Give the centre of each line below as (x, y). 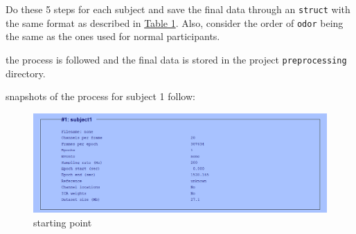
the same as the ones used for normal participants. (113, 36)
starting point (63, 222)
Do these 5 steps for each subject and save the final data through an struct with (178, 9)
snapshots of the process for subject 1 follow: (100, 96)
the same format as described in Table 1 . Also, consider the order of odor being (175, 22)
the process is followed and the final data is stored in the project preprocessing (176, 59)
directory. (26, 73)
